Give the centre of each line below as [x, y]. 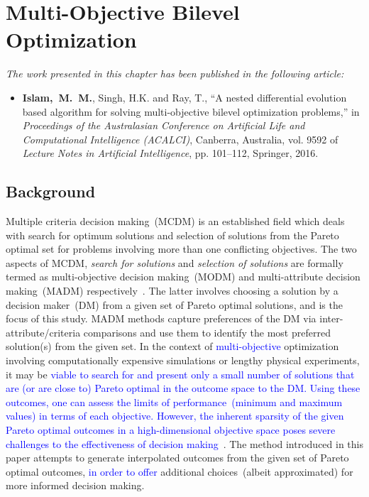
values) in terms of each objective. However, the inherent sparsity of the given [175, 416]
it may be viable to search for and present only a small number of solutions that [180, 374]
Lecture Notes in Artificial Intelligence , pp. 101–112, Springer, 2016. [170, 153]
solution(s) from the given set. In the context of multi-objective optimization [172, 346]
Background [51, 191]
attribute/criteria [43, 332]
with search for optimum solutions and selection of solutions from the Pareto [172, 235]
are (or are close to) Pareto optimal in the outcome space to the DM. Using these [183, 388]
